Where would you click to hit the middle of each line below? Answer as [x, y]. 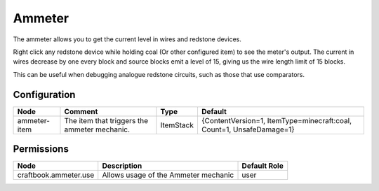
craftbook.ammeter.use [56, 175]
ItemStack [177, 125]
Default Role [262, 166]
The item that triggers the [106, 120]
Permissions [41, 149]
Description [122, 166]
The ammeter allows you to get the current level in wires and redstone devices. [127, 39]
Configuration [44, 94]
